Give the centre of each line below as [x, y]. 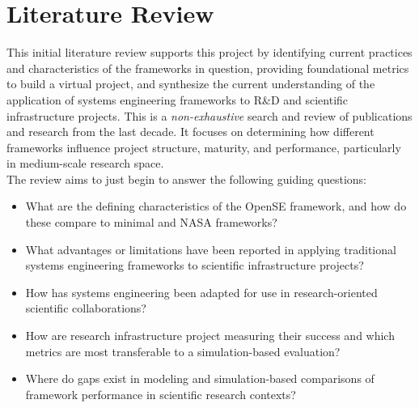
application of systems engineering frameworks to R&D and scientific [178, 99]
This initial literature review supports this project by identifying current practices [209, 52]
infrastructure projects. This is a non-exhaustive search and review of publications [209, 115]
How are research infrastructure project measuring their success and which [210, 336]
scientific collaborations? [86, 308]
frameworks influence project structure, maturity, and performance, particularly [204, 147]
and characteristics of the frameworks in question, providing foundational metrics [208, 68]
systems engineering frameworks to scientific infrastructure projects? [195, 265]
